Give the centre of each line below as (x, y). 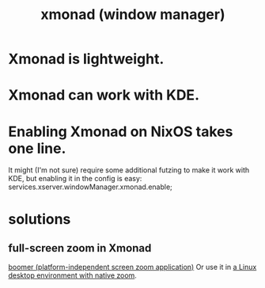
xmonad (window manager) (133, 15)
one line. (37, 148)
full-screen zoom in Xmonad (80, 248)
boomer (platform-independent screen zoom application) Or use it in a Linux (132, 267)
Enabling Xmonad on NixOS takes (121, 131)
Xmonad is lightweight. (86, 59)
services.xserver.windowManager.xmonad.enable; (90, 187)
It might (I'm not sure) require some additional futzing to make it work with (129, 170)
